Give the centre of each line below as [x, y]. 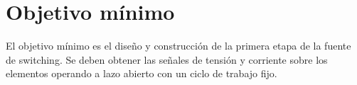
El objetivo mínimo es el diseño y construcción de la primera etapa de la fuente [178, 46]
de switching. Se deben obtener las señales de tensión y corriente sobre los [167, 59]
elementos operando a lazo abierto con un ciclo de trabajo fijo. [142, 73]
